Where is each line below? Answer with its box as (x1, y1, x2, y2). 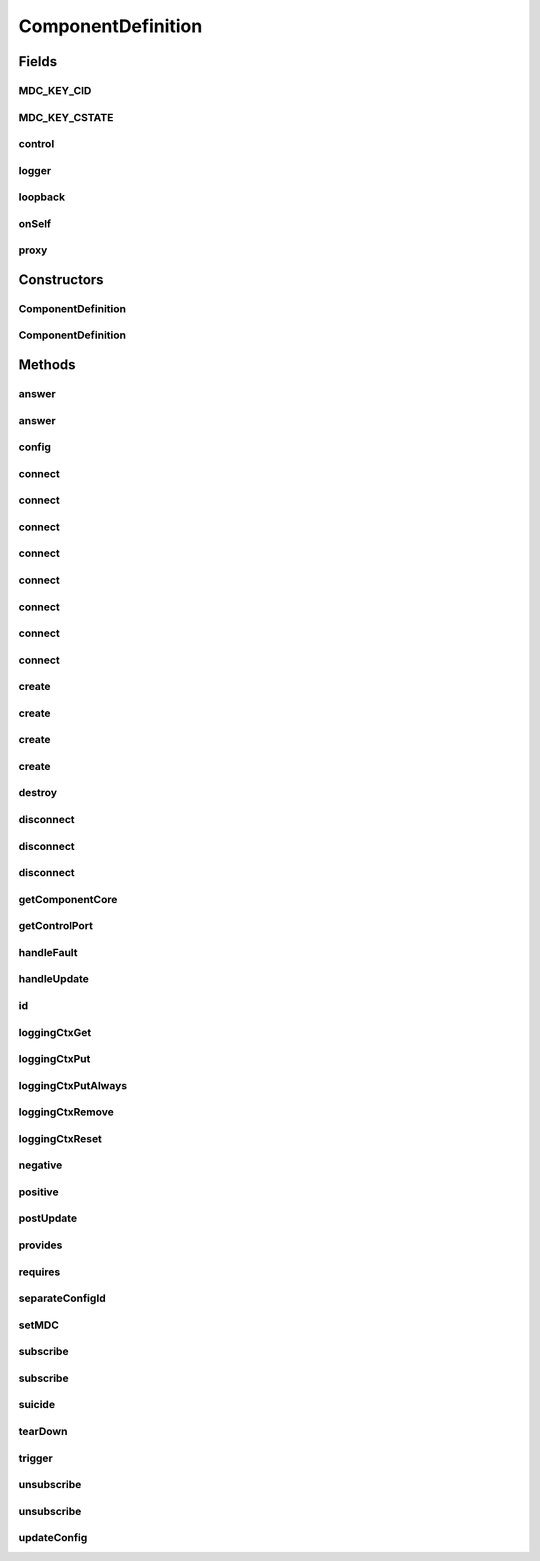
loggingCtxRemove (18, 1105, 114, 1119)
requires (18, 1265, 61, 1279)
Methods (18, 356, 76, 374)
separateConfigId (18, 1291, 107, 1305)
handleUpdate (18, 972, 90, 986)
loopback (18, 190, 65, 204)
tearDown (18, 1424, 68, 1438)
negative (18, 1158, 63, 1172)
